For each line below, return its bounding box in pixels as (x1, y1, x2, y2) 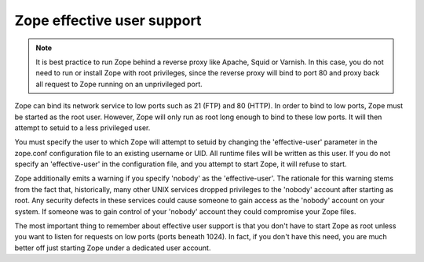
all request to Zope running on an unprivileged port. (35, 79, 203, 89)
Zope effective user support (14, 12, 202, 29)
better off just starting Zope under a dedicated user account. (14, 243, 211, 253)
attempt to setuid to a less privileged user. (14, 122, 151, 133)
